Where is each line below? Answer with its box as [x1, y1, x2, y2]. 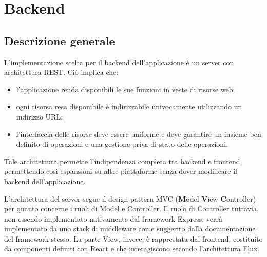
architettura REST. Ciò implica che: [4, 67, 119, 77]
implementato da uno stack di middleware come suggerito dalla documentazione [4, 223, 256, 234]
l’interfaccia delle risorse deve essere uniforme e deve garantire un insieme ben [16, 128, 261, 139]
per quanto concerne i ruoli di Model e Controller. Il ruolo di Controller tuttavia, [4, 203, 259, 214]
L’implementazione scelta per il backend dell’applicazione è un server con [4, 56, 234, 67]
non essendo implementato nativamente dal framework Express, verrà [4, 213, 222, 224]
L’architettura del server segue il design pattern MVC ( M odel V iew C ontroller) [4, 193, 256, 204]
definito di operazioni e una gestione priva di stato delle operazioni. [16, 139, 228, 149]
